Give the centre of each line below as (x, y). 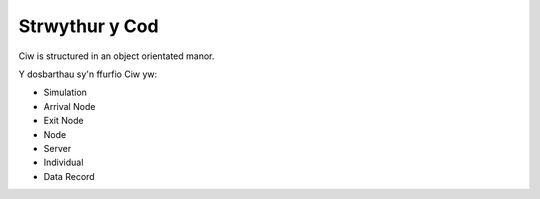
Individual (63, 162)
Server (57, 148)
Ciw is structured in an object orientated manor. (116, 56)
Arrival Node (69, 106)
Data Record (69, 176)
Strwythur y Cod (88, 26)
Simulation (65, 92)
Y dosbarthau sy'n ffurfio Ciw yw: (88, 74)
